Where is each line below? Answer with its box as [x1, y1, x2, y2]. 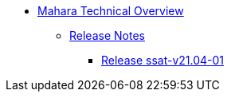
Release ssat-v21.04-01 [101, 53, 225, 67]
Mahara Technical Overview [37, 4, 184, 18]
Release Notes [69, 29, 145, 42]
